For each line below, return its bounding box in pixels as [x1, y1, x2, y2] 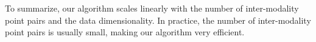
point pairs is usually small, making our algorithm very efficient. [5, 26, 245, 38]
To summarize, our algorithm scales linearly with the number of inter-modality [5, 2, 299, 14]
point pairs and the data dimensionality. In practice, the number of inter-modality [5, 13, 311, 26]
